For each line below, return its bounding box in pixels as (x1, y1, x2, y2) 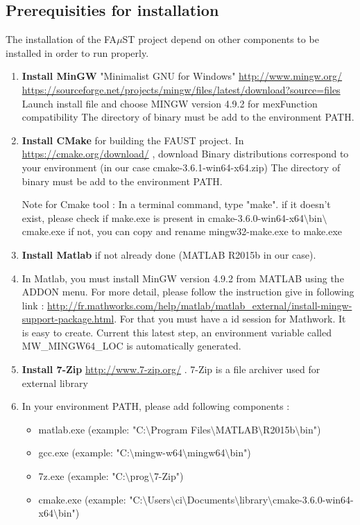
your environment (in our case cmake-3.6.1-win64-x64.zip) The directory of (22, 160, 341, 174)
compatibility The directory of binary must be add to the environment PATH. (22, 110, 354, 124)
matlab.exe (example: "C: (38, 422, 146, 436)
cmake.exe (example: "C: (38, 492, 143, 506)
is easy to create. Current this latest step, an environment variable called (22, 325, 332, 339)
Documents (187, 492, 235, 506)
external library (22, 375, 88, 390)
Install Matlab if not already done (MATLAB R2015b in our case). (22, 247, 316, 261)
